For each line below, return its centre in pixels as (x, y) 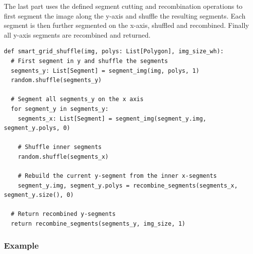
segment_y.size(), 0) (39, 195)
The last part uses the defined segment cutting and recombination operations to (123, 6)
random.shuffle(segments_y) (56, 80)
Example (21, 245)
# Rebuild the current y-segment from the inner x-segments (117, 176)
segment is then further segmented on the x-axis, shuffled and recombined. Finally (126, 25)
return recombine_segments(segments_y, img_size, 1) (98, 224)
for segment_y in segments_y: (60, 109)
